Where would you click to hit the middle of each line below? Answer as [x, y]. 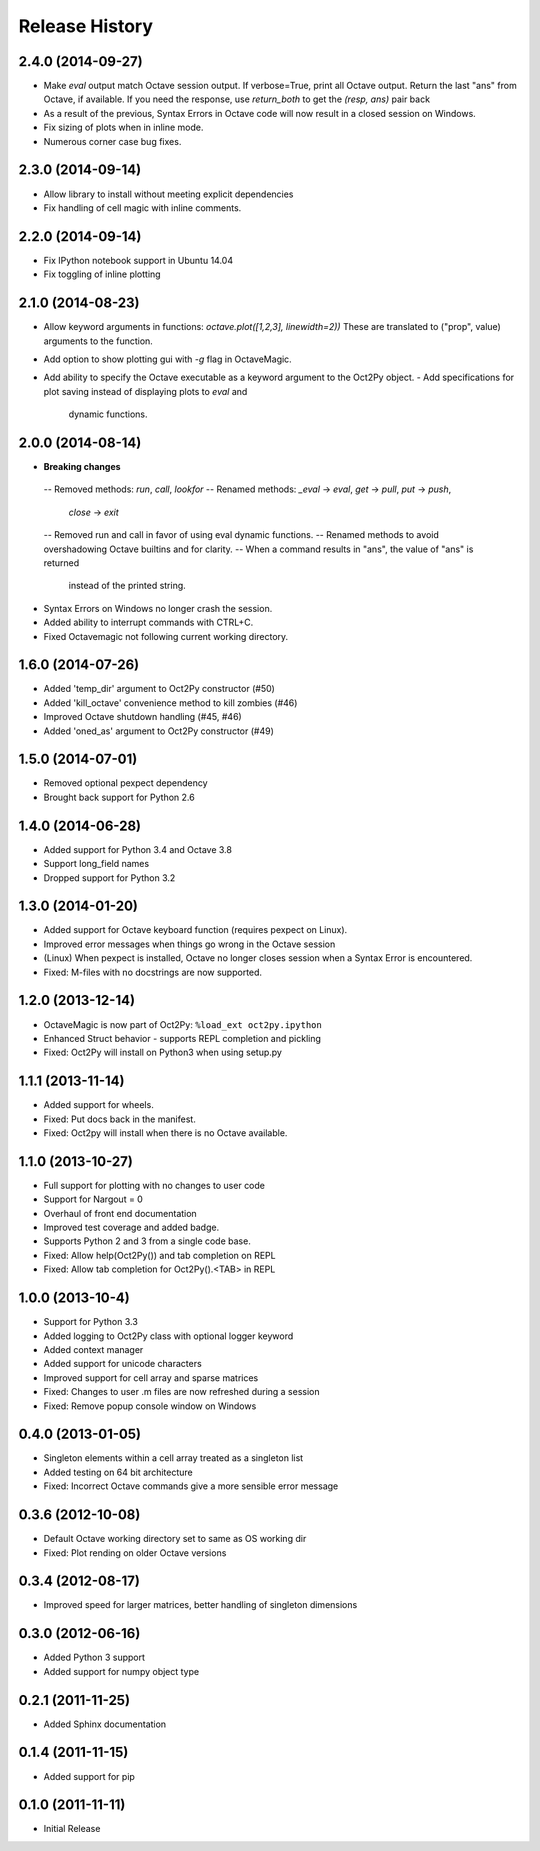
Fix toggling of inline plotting [102, 274]
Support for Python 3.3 [91, 1322]
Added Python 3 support [94, 1657]
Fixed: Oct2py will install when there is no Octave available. [165, 1133]
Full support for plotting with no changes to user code [154, 1185]
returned [61, 562]
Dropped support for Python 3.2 [109, 877]
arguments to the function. [98, 341]
